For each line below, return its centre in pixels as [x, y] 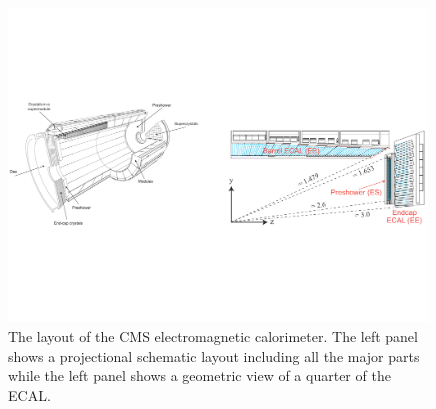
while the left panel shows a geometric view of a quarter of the [199, 375]
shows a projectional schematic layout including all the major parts [214, 355]
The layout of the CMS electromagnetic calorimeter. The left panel [213, 335]
